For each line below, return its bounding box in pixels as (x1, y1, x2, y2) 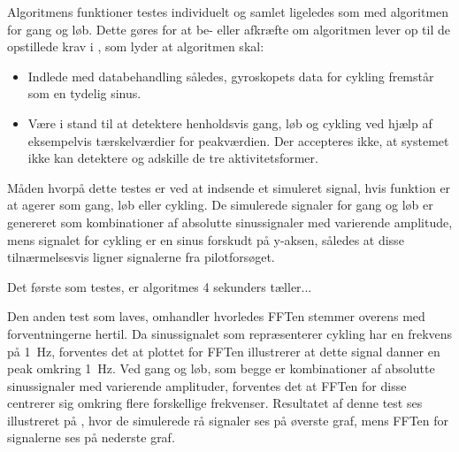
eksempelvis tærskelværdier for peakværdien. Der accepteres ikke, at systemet (27, 131, 449, 149)
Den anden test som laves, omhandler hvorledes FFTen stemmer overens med (7, 307, 425, 326)
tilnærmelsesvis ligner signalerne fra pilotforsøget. (7, 248, 275, 266)
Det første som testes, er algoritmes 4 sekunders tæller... (7, 277, 312, 295)
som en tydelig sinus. (27, 84, 142, 103)
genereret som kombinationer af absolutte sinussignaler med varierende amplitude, (7, 212, 453, 231)
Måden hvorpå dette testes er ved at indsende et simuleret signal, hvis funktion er (7, 178, 451, 196)
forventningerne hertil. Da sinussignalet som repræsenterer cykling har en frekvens (7, 324, 453, 342)
